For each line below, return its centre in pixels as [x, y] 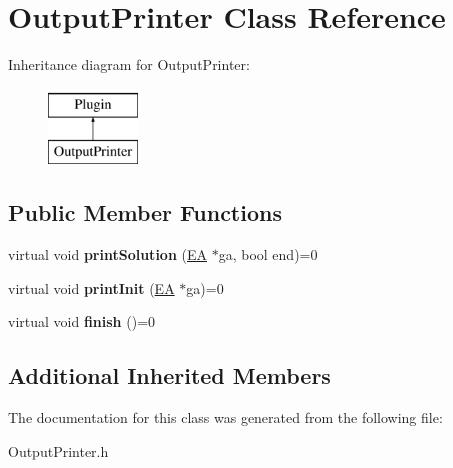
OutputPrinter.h [58, 450]
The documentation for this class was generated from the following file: [225, 417]
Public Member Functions [145, 212]
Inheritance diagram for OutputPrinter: [129, 64]
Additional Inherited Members [169, 375]
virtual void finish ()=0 [82, 321]
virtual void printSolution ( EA [107, 254]
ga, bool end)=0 [268, 254]
